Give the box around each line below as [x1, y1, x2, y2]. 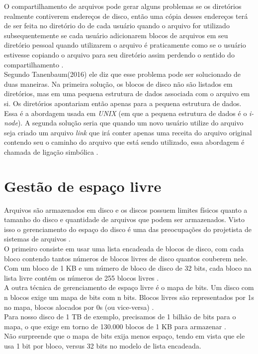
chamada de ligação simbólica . [4, 146, 98, 157]
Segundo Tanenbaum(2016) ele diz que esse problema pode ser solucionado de [4, 69, 241, 79]
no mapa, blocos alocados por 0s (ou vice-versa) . [4, 301, 154, 312]
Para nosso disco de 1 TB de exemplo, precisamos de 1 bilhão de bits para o [4, 311, 236, 322]
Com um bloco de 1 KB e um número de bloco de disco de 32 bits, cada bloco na [4, 263, 252, 273]
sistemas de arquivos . [4, 234, 71, 244]
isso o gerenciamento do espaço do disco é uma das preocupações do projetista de [4, 224, 252, 234]
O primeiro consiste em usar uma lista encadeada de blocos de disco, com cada [4, 243, 244, 253]
